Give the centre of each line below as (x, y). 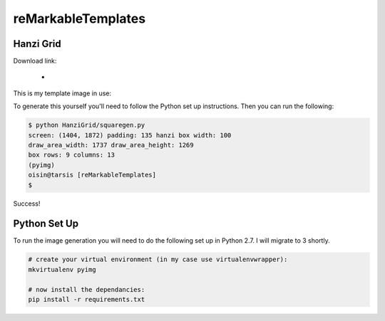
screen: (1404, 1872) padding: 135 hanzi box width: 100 (130, 135)
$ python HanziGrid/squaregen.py (87, 125)
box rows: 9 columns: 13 (72, 155)
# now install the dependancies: (87, 289)
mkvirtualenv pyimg (62, 269)
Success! (27, 204)
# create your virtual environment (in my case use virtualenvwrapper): (158, 259)
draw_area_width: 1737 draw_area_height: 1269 (111, 145)
